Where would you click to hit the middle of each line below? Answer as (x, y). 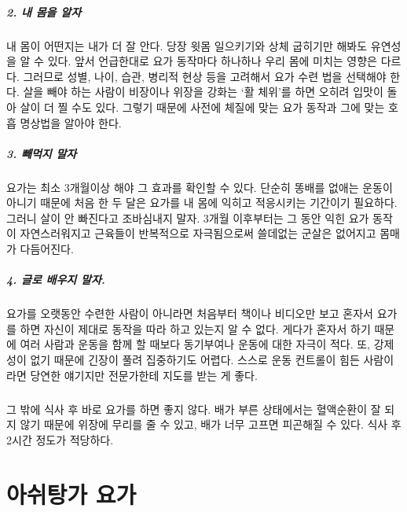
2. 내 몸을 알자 (44, 11)
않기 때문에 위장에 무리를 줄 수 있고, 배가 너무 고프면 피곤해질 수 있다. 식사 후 (211, 424)
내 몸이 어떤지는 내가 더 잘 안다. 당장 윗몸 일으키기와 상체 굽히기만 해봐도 (187, 45)
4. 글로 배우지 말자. (56, 280)
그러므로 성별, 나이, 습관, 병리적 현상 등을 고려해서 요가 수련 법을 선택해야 (205, 76)
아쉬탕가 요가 (71, 494)
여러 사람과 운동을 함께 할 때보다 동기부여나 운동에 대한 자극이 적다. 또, (195, 344)
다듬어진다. (47, 249)
